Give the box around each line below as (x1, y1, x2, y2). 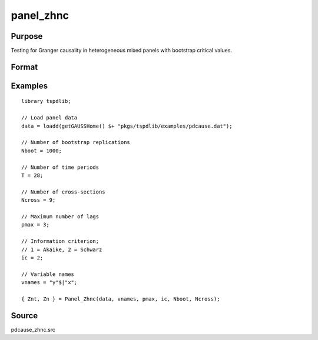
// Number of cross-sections (21, 188, 105, 195)
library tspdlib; (21, 98, 71, 105)
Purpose (11, 31, 43, 41)
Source (11, 311, 38, 321)
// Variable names (21, 271, 75, 278)
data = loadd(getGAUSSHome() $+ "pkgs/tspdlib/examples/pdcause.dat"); (21, 122, 233, 129)
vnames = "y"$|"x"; (21, 279, 78, 286)
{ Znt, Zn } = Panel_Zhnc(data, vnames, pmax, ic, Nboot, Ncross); (21, 295, 220, 302)
